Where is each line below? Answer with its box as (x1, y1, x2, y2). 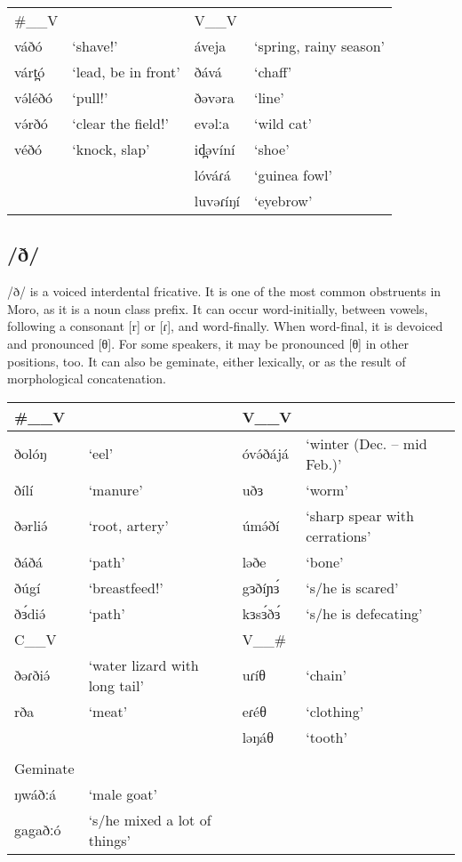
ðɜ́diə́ (14, 602, 46, 624)
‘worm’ (306, 479, 348, 500)
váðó (14, 36, 43, 56)
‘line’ (253, 87, 284, 108)
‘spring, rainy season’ (253, 36, 386, 56)
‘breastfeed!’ (88, 576, 163, 598)
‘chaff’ (253, 61, 292, 82)
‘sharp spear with (306, 504, 414, 526)
